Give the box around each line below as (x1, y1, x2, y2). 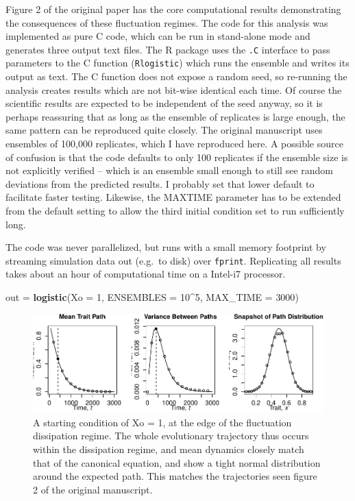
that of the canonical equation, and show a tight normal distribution (33, 455, 321, 469)
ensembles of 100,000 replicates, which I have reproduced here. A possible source (5, 136, 343, 151)
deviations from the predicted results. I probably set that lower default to (5, 176, 315, 191)
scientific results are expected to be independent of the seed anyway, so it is (5, 96, 323, 110)
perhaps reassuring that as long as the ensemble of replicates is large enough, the (5, 109, 345, 123)
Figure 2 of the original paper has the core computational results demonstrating (5, 2, 341, 16)
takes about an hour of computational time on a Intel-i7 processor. (5, 267, 286, 281)
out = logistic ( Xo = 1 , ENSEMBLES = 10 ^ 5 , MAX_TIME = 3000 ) (5, 290, 299, 304)
